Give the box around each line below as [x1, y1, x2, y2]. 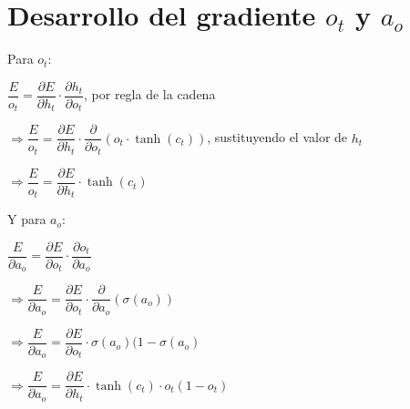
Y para [7, 210, 46, 229]
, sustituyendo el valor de [207, 128, 348, 147]
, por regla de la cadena [84, 85, 216, 104]
